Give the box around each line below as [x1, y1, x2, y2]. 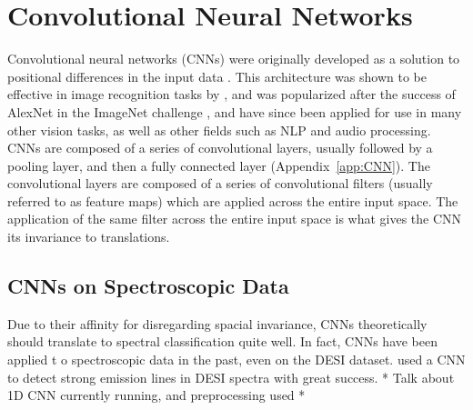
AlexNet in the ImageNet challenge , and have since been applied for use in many [7, 102, 462, 121]
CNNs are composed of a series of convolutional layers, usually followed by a [7, 138, 433, 157]
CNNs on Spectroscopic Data [7, 272, 289, 300]
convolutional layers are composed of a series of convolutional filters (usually [7, 174, 433, 193]
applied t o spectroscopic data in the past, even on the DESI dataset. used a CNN [7, 350, 466, 369]
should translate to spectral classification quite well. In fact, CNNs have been [7, 332, 438, 351]
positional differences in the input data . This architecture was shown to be [7, 66, 427, 85]
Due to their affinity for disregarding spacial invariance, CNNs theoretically [7, 314, 428, 333]
